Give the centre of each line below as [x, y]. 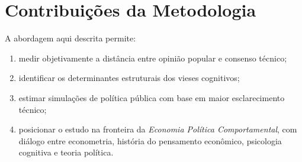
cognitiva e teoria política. [66, 152]
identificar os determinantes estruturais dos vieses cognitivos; [129, 78]
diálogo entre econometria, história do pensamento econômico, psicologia [150, 140]
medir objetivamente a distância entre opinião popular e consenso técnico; [153, 58]
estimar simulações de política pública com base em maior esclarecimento [152, 97]
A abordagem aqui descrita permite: [70, 38]
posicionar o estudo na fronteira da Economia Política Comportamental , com [158, 129]
